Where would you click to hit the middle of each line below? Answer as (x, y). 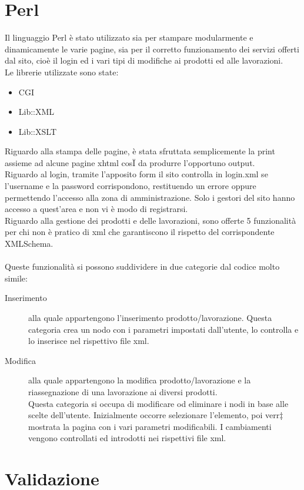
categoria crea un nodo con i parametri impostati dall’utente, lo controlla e (163, 329)
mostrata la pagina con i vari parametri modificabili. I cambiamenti (150, 426)
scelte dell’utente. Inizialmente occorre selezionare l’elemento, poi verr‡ (156, 415)
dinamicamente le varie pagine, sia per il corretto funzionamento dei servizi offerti (152, 49)
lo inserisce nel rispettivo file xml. (89, 341)
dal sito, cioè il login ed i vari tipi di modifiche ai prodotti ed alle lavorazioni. (144, 60)
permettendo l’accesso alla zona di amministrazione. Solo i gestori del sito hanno (150, 197)
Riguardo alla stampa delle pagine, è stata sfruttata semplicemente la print (140, 151)
